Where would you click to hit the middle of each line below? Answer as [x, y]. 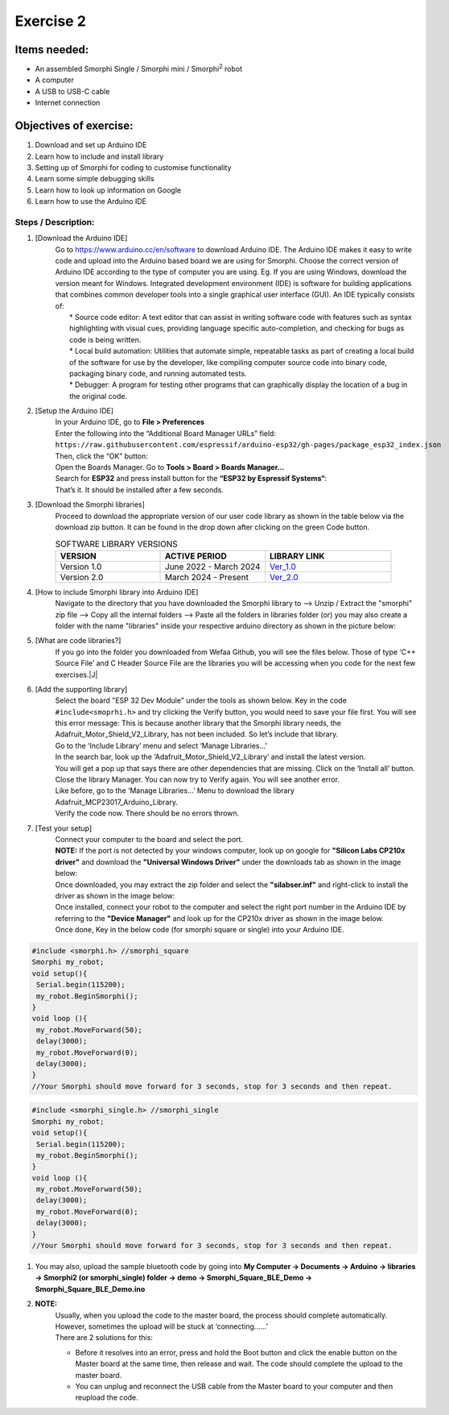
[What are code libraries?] [78, 641]
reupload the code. [107, 1397]
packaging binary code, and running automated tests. [158, 373]
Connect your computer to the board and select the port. [149, 839]
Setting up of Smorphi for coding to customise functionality [133, 167]
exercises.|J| [76, 674]
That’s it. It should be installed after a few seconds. [140, 490]
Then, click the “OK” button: [102, 456]
